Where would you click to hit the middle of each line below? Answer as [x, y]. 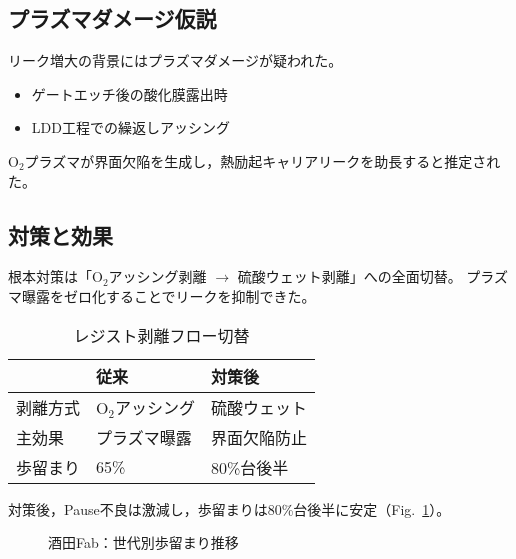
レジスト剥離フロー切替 [161, 335]
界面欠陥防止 [258, 437]
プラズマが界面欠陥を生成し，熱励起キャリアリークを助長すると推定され [262, 160]
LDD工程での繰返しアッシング [130, 127]
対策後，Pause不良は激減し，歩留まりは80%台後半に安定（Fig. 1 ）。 [229, 508]
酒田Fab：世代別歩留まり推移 [143, 542]
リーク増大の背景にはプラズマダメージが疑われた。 [175, 60]
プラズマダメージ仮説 [112, 18]
